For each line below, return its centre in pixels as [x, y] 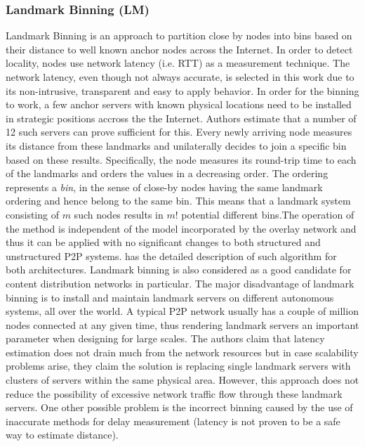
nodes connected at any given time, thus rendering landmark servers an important [182, 324]
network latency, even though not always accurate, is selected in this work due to [180, 77]
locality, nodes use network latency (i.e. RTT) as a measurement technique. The [178, 63]
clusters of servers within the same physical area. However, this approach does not [182, 380]
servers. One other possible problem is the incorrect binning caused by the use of [179, 407]
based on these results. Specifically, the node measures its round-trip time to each [181, 159]
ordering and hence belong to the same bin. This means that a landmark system [178, 201]
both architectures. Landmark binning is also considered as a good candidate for [179, 270]
